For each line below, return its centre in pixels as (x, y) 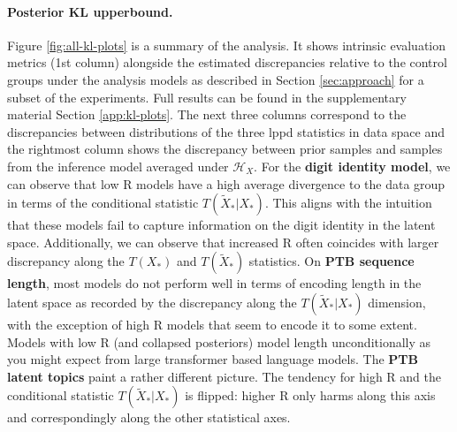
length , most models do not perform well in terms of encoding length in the (214, 283)
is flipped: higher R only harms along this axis (310, 395)
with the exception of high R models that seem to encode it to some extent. (212, 324)
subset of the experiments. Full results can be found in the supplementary (207, 97)
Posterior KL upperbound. (90, 11)
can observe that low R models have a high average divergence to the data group (226, 183)
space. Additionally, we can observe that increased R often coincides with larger (223, 242)
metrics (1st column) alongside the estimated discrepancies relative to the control (227, 62)
